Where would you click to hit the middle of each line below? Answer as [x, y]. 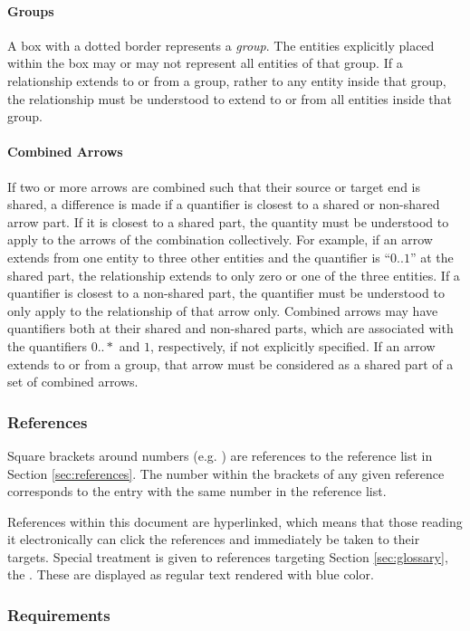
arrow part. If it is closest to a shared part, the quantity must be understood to [228, 221]
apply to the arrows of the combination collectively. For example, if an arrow [220, 239]
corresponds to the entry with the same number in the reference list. [197, 491]
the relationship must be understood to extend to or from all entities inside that [230, 98]
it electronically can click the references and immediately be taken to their [214, 539]
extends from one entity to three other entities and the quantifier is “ [199, 257]
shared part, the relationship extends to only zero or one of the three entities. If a [234, 275]
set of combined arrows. [73, 382]
